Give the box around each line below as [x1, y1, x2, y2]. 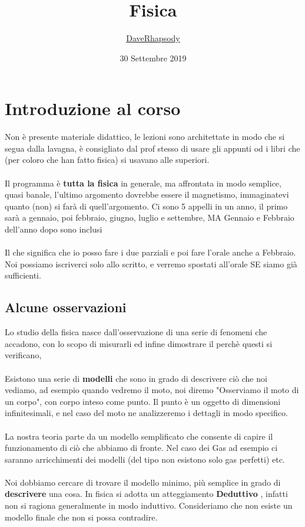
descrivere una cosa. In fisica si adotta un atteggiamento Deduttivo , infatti [5, 487, 288, 500]
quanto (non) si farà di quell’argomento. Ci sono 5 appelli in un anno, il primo [5, 199, 288, 212]
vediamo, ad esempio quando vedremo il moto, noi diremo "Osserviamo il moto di [5, 384, 299, 396]
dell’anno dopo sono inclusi [5, 223, 102, 235]
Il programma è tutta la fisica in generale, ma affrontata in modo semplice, [5, 176, 281, 189]
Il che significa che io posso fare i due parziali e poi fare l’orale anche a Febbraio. [5, 246, 296, 258]
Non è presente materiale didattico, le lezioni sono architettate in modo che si [5, 130, 285, 143]
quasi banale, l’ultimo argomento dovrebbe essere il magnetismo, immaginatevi [5, 188, 289, 201]
